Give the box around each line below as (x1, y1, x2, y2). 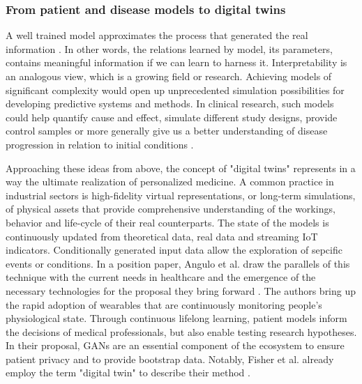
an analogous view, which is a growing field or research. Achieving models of (6, 69, 332, 83)
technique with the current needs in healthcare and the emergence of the (6, 270, 316, 284)
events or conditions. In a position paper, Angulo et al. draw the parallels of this (6, 256, 350, 270)
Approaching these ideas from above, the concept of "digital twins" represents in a (6, 160, 356, 175)
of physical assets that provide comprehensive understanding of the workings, (6, 201, 335, 216)
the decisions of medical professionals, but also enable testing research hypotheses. (6, 324, 357, 339)
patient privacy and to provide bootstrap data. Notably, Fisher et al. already (6, 351, 334, 366)
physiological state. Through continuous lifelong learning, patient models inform (6, 311, 347, 325)
